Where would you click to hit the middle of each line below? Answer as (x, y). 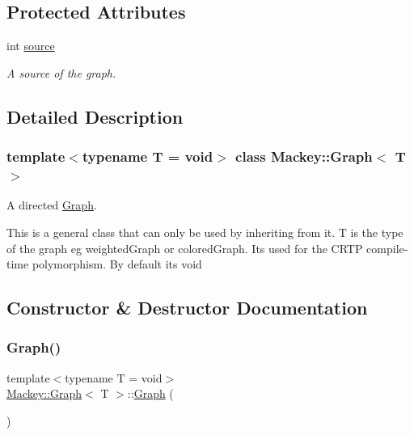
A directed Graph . (52, 205)
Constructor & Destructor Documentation (187, 308)
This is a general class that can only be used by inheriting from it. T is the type (205, 232)
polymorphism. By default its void (117, 264)
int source (31, 46)
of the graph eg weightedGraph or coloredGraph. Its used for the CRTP (185, 248)
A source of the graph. (61, 72)
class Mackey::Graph (304, 156)
